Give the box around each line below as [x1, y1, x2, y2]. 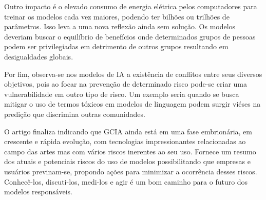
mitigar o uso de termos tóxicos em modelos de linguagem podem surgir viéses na [4, 98, 261, 109]
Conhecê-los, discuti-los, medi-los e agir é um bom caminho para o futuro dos [4, 176, 248, 187]
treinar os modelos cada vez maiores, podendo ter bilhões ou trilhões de [4, 11, 230, 22]
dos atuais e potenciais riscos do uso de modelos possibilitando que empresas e [4, 156, 251, 167]
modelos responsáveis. [4, 186, 72, 197]
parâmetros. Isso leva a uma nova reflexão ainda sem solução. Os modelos [4, 21, 236, 32]
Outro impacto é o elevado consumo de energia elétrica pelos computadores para [4, 1, 257, 11]
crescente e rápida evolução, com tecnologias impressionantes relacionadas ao [4, 136, 246, 147]
